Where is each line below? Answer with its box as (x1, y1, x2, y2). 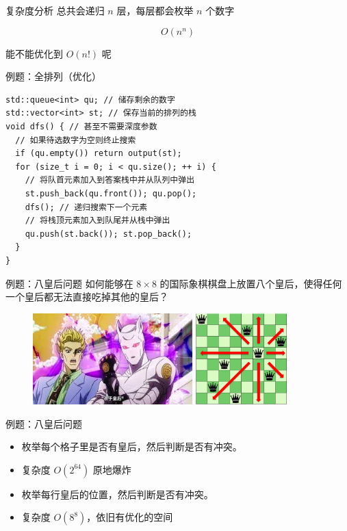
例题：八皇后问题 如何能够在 (5, 276, 133, 290)
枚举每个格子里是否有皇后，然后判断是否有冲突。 (21, 439, 242, 454)
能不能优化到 (5, 46, 63, 60)
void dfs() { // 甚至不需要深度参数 (5, 121, 157, 131)
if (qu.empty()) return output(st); (15, 148, 182, 159)
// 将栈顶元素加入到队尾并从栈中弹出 (25, 216, 170, 226)
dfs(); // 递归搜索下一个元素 (25, 202, 148, 212)
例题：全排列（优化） (5, 69, 101, 83)
